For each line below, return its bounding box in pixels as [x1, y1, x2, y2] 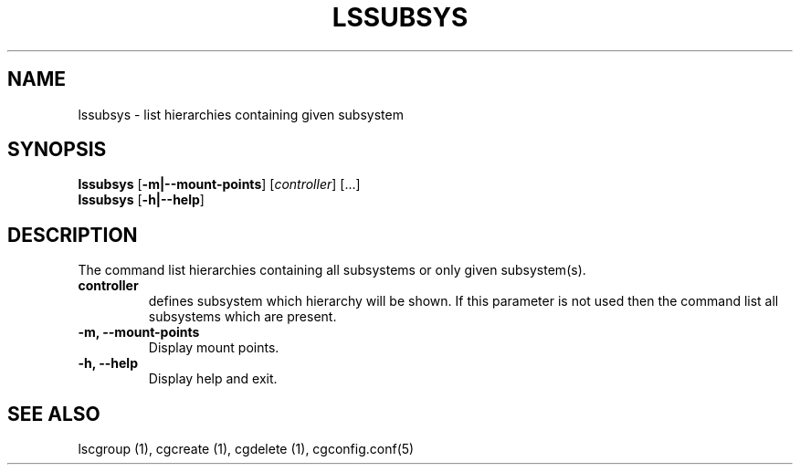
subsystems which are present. [148, 309, 337, 325]
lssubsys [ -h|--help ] [78, 192, 205, 208]
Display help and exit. [148, 371, 278, 387]
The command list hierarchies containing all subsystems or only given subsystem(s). [78, 262, 586, 278]
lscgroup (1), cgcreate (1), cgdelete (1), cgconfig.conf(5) [78, 441, 415, 457]
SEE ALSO [7, 402, 100, 425]
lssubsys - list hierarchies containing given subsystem [78, 106, 404, 122]
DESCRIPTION [7, 223, 138, 246]
